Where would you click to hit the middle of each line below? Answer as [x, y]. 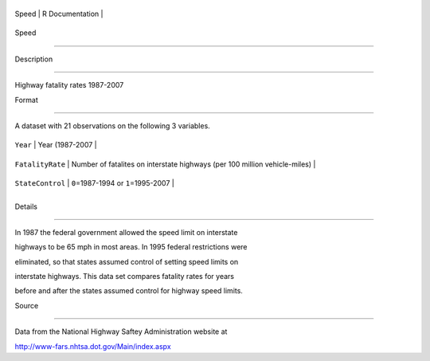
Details [26, 206]
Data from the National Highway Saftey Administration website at [121, 332]
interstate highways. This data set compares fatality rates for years [125, 277]
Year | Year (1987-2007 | [56, 145]
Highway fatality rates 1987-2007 [69, 85]
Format [27, 100]
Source [27, 305]
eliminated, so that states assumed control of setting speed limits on [127, 261]
